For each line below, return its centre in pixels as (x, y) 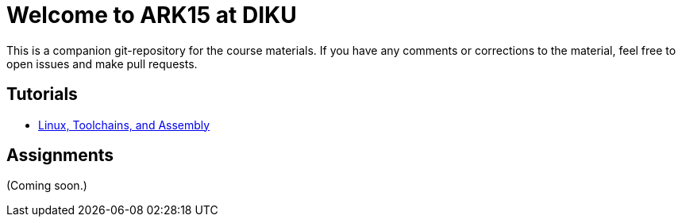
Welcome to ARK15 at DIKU (152, 15)
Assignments (60, 156)
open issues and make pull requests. (102, 63)
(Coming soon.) (47, 186)
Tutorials (42, 94)
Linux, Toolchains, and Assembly (124, 125)
